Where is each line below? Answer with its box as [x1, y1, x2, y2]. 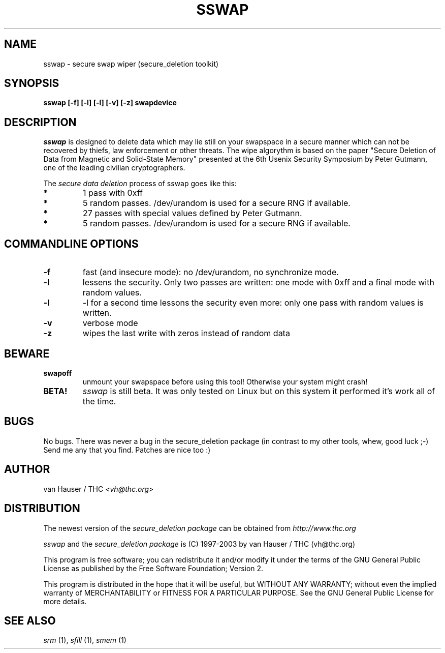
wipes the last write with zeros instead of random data [82, 328, 290, 339]
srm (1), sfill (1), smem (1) [43, 636, 126, 645]
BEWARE [4, 347, 50, 360]
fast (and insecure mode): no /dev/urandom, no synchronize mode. [82, 267, 339, 278]
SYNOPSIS [4, 77, 59, 90]
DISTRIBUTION [4, 502, 80, 515]
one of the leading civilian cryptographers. [43, 163, 185, 172]
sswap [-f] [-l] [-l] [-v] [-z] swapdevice [43, 98, 177, 107]
